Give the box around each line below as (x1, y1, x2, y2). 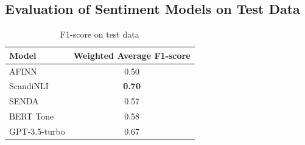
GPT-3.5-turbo (9, 125, 65, 138)
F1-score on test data (60, 28, 139, 41)
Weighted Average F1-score (73, 49, 191, 61)
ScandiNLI (9, 79, 49, 92)
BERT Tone (9, 110, 54, 123)
